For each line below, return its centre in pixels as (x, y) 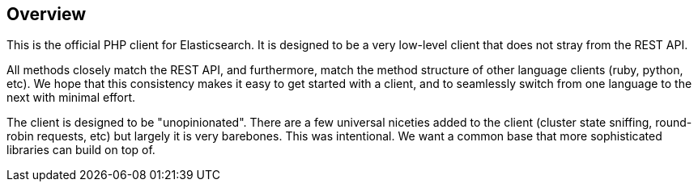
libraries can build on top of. (81, 150)
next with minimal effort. (71, 98)
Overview (47, 14)
